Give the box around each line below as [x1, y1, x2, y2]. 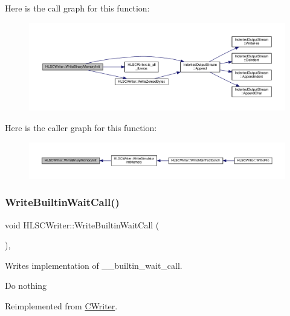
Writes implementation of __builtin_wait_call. [5, 259, 182, 271]
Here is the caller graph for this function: [5, 121, 157, 134]
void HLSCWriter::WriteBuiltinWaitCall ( [5, 218, 159, 231]
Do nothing [5, 279, 47, 292]
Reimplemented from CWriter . [5, 299, 118, 312]
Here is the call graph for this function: [5, 2, 150, 14]
